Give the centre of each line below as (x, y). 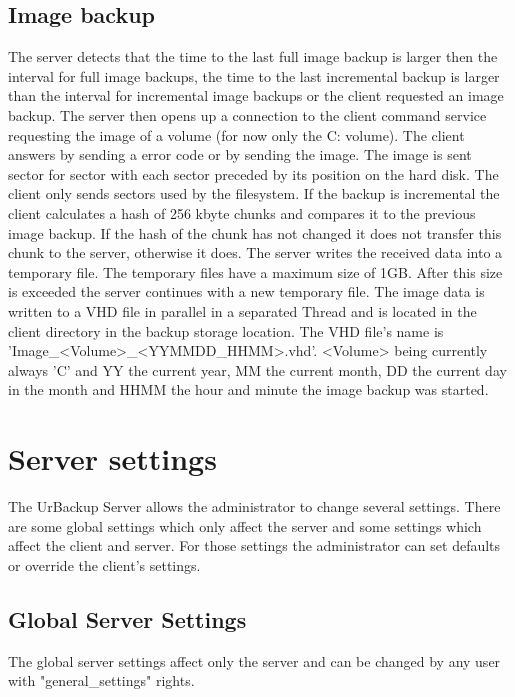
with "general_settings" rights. (101, 680)
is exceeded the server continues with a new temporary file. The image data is (246, 291)
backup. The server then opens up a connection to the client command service (247, 114)
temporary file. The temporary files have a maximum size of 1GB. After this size (255, 271)
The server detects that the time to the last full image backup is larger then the (253, 56)
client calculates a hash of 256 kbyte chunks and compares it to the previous (242, 212)
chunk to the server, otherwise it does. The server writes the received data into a (255, 252)
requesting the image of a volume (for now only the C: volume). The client (236, 134)
